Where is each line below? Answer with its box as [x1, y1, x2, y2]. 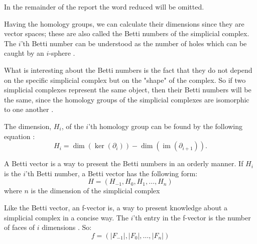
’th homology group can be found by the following [88, 120, 243, 131]
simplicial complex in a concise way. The [4, 212, 128, 222]
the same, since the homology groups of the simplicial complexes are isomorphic [4, 94, 249, 104]
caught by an [4, 48, 44, 58]
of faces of [4, 222, 35, 232]
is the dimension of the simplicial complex [31, 185, 160, 196]
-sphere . [49, 48, 75, 58]
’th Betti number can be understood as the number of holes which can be [21, 38, 247, 48]
